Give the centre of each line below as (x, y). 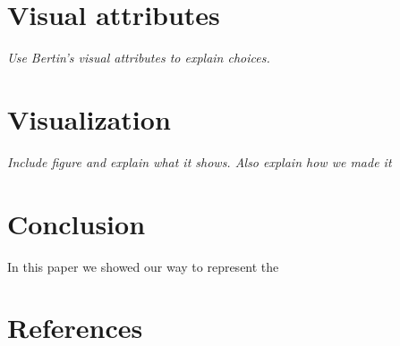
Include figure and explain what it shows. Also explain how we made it (200, 161)
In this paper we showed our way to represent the (143, 266)
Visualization (89, 118)
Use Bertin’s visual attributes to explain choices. (139, 58)
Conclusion (77, 223)
